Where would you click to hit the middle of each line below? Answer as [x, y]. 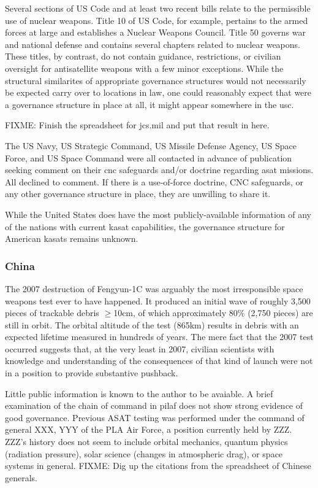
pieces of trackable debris [52, 313]
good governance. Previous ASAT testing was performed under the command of [155, 417]
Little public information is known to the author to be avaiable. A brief [139, 393]
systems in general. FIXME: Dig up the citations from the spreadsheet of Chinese [158, 466]
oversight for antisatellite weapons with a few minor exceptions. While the [144, 68]
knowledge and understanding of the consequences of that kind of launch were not [159, 361]
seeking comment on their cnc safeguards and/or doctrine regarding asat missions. [159, 170]
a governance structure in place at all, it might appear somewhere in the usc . [150, 104]
